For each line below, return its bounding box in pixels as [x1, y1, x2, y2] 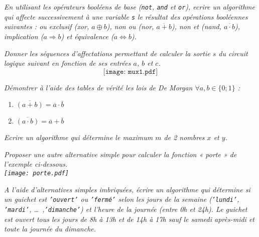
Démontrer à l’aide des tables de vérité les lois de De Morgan [4, 82, 193, 92]
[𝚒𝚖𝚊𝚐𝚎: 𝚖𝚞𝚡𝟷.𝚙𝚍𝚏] [103, 68, 158, 75]
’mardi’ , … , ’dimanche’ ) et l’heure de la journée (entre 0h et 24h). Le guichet [4, 203, 247, 214]
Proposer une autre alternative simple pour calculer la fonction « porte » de [4, 149, 237, 159]
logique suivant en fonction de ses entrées [4, 58, 131, 68]
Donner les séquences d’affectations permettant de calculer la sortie [4, 48, 210, 58]
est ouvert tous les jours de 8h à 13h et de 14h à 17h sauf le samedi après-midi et [4, 213, 255, 224]
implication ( [4, 31, 44, 41]
